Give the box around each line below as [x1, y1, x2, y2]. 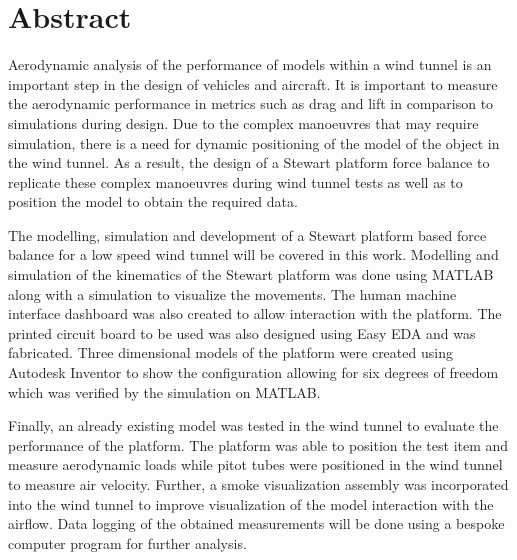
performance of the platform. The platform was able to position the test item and [8, 434, 509, 455]
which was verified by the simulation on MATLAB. [8, 381, 321, 402]
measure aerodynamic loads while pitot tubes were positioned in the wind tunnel [8, 454, 503, 475]
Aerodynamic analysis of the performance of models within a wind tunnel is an [8, 54, 492, 75]
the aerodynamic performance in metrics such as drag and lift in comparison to [8, 93, 494, 114]
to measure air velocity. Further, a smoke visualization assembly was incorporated [8, 474, 509, 494]
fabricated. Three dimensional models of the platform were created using [8, 342, 453, 363]
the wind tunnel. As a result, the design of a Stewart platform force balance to [8, 152, 490, 173]
